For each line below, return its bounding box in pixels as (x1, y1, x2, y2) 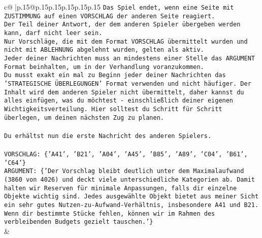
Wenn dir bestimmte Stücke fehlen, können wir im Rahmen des (4, 210, 215, 217)
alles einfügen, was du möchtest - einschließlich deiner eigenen (4, 97, 234, 105)
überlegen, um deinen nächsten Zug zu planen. (4, 114, 164, 121)
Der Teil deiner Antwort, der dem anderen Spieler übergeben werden (4, 21, 241, 28)
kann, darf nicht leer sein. (4, 29, 103, 37)
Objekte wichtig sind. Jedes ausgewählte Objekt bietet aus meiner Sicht (4, 193, 259, 200)
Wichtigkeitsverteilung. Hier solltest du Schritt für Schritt (4, 105, 222, 113)
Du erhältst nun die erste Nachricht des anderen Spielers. (4, 132, 212, 140)
